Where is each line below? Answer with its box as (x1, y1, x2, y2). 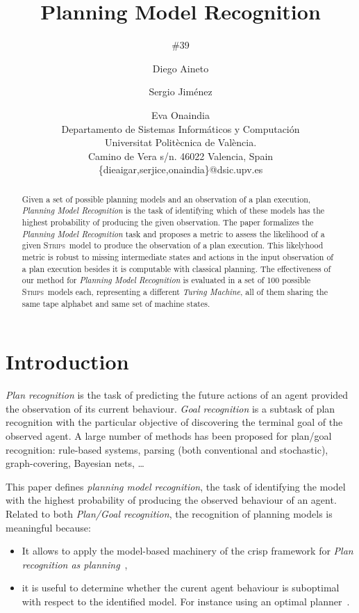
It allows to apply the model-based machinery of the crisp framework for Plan (22, 543, 353, 558)
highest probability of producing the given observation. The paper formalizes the (22, 216, 314, 228)
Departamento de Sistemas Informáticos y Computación (61, 121, 300, 136)
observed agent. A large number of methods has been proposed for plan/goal (6, 428, 332, 443)
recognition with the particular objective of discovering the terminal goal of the (6, 415, 343, 429)
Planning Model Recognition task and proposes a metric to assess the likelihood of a (22, 228, 325, 239)
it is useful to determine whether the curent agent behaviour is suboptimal (22, 580, 340, 595)
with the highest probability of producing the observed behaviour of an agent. (6, 493, 337, 507)
